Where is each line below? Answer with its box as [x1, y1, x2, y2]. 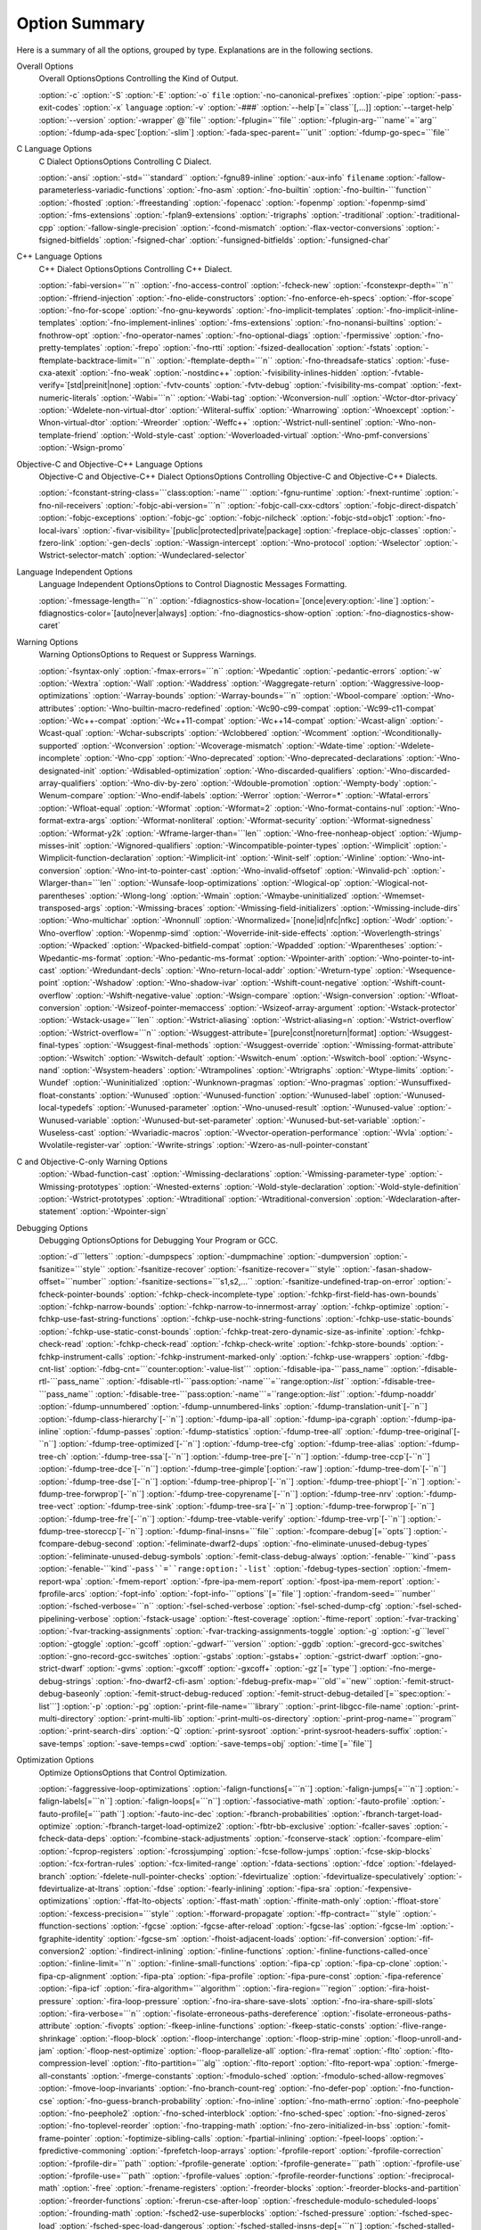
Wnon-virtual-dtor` [38, 417, 109, 428]
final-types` [38, 1040, 82, 1051]
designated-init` [38, 765, 98, 776]
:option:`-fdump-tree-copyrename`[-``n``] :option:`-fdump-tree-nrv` [146, 1488, 395, 1499]
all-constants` [38, 2070, 90, 2081]
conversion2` [38, 1945, 87, 1956]
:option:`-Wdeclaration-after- [355, 1193, 461, 1204]
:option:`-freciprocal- [377, 2170, 455, 2181]
